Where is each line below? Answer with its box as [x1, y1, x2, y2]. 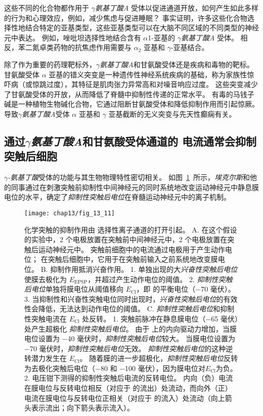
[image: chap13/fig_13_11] [24, 209, 115, 217]
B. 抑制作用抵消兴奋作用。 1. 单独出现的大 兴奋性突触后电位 [40, 263, 238, 274]
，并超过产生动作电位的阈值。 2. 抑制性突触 [87, 273, 233, 284]
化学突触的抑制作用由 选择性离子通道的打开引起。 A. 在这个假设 [24, 224, 237, 235]
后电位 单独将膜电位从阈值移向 [24, 284, 123, 294]
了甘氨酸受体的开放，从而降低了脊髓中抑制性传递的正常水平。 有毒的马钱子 [4, 88, 254, 99]
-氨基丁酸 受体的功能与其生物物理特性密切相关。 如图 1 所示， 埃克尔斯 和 [8, 172, 250, 182]
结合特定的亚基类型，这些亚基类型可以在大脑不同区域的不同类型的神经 [25, 22, 259, 33]
